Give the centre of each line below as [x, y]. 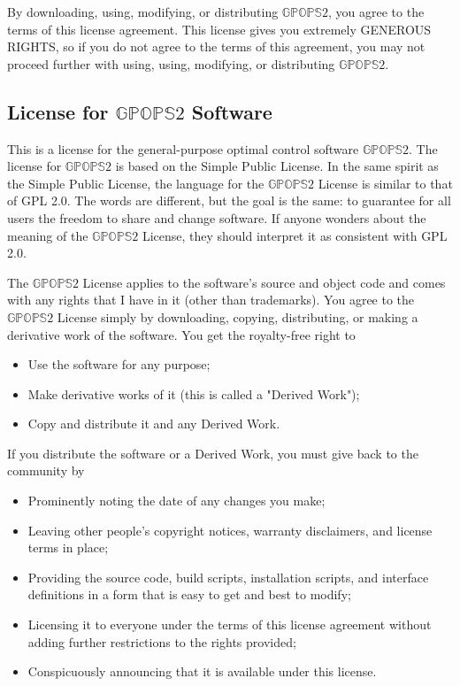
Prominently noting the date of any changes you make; [176, 501]
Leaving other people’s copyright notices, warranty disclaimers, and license [230, 530]
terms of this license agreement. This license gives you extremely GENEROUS [219, 29]
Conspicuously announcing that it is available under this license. [202, 671]
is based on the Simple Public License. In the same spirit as [277, 166]
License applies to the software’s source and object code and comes [264, 282]
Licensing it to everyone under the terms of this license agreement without [230, 624]
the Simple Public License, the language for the [136, 183]
